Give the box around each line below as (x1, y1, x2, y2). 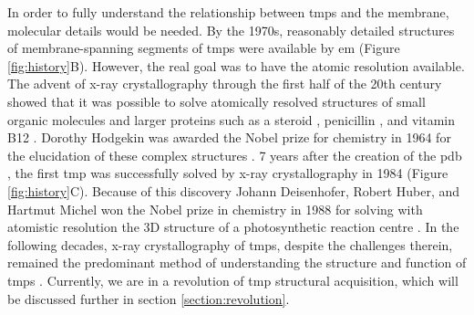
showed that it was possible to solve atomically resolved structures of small (7, 91, 426, 110)
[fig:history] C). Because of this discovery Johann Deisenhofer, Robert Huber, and (7, 181, 460, 200)
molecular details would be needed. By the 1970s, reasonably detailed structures (7, 20, 455, 39)
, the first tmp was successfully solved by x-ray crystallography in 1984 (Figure (7, 163, 448, 183)
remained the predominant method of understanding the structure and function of (7, 253, 467, 272)
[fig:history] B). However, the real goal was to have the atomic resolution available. (7, 56, 465, 75)
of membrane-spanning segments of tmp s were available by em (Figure (7, 38, 400, 58)
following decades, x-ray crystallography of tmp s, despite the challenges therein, (7, 235, 453, 254)
